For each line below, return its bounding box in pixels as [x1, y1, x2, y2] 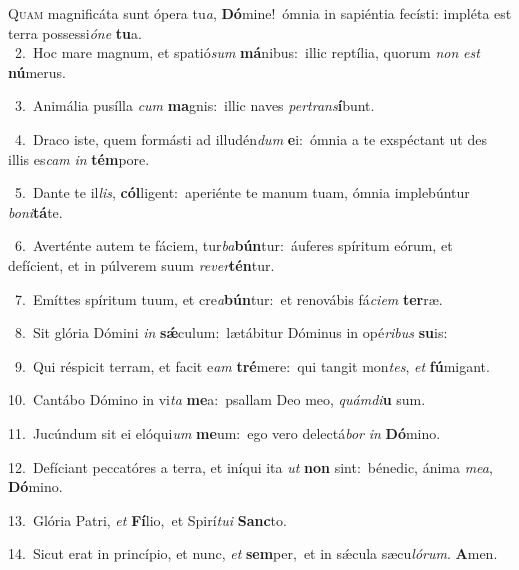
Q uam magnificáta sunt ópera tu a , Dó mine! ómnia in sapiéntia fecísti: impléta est [8, 3, 512, 23]
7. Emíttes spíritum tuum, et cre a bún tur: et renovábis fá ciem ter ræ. [14, 288, 443, 309]
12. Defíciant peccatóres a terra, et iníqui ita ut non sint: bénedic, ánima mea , [8, 456, 493, 477]
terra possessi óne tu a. [8, 22, 142, 43]
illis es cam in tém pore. [8, 148, 150, 169]
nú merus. [8, 61, 67, 82]
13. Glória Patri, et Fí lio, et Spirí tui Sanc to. [8, 509, 287, 530]
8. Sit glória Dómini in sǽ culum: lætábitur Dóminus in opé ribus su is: [14, 322, 448, 343]
